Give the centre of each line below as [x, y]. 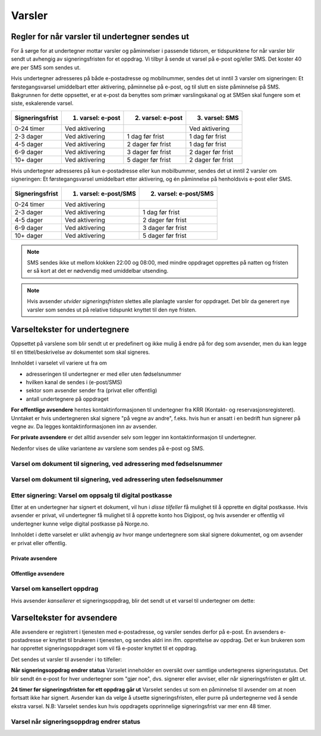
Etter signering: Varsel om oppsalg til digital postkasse [92, 495]
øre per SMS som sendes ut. [46, 67]
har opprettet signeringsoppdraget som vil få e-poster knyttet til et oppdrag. [104, 649]
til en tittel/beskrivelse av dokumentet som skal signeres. [81, 352]
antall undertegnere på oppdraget [67, 399]
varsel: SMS [221, 118]
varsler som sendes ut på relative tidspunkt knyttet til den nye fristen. [112, 310]
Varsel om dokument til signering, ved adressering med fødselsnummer [117, 464]
